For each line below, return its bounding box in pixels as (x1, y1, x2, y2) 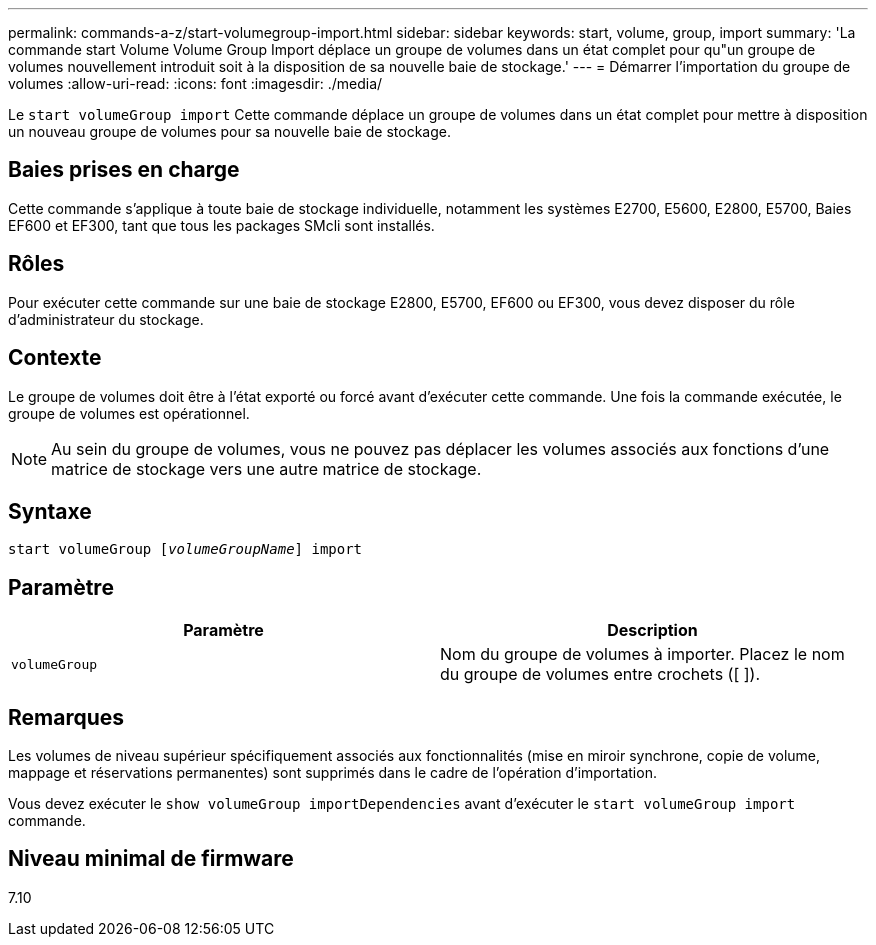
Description (607, 620, 698, 641)
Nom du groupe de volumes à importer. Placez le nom (440, 644, 845, 665)
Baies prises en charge (8, 157, 240, 183)
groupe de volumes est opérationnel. (8, 404, 250, 422)
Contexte (8, 345, 102, 371)
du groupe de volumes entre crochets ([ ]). (440, 664, 761, 685)
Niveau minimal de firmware (8, 846, 294, 872)
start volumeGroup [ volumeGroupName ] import (8, 541, 363, 558)
